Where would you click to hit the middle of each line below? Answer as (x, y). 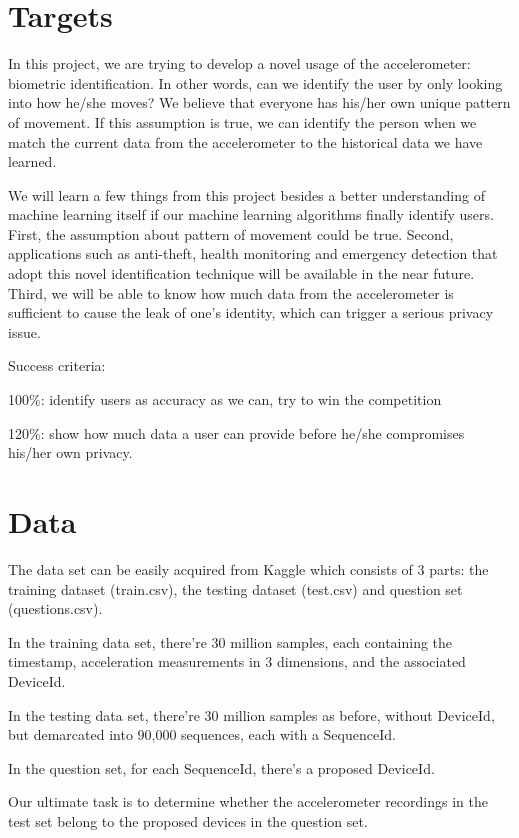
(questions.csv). (55, 608)
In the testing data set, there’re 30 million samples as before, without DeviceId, (251, 714)
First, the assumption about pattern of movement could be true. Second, (231, 233)
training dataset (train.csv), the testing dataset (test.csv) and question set (235, 588)
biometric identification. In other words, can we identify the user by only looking (255, 82)
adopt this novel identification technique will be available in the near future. (241, 273)
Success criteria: (57, 365)
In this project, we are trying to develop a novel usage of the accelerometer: (239, 63)
